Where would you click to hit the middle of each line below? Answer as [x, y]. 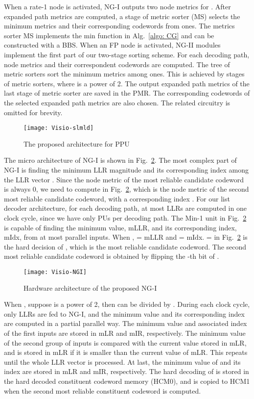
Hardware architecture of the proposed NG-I [90, 287]
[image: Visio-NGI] [55, 272]
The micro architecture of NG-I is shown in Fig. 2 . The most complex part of [120, 160]
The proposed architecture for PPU [77, 143]
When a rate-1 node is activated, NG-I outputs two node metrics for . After [117, 6]
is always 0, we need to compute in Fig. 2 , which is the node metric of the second [127, 189]
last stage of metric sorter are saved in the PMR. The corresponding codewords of [127, 93]
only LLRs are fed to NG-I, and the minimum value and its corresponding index [124, 313]
